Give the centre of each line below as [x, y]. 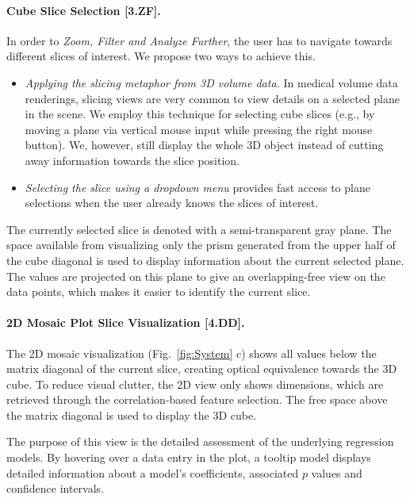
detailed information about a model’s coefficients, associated [153, 472]
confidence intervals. [56, 488]
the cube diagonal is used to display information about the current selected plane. [205, 260]
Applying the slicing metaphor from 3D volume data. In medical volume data [211, 82]
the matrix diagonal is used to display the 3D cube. [132, 415]
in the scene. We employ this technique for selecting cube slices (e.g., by [200, 114]
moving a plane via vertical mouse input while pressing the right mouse [199, 129]
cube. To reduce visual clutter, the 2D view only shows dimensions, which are [195, 384]
